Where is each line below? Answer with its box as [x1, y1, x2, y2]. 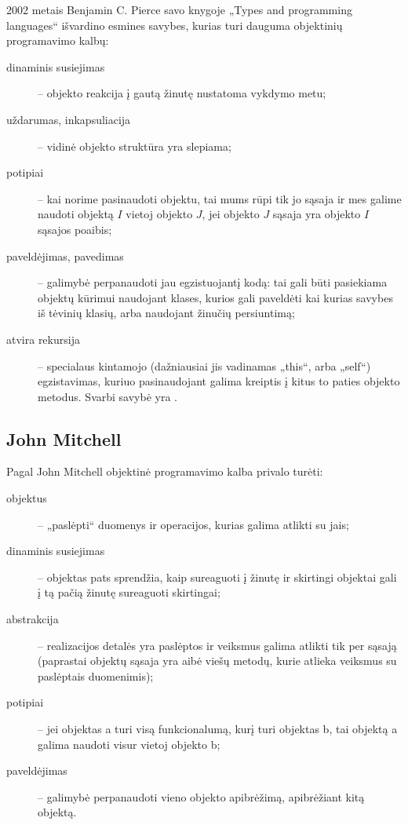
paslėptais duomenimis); [38, 667, 154, 684]
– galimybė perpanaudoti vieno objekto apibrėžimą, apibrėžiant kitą [38, 788, 365, 805]
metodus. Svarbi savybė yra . [38, 388, 177, 404]
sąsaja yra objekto [272, 206, 361, 222]
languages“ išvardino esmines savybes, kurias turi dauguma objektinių [6, 16, 343, 33]
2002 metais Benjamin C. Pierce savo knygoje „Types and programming [6, 2, 352, 17]
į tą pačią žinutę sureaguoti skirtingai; [38, 584, 220, 600]
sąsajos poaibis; [38, 221, 112, 237]
